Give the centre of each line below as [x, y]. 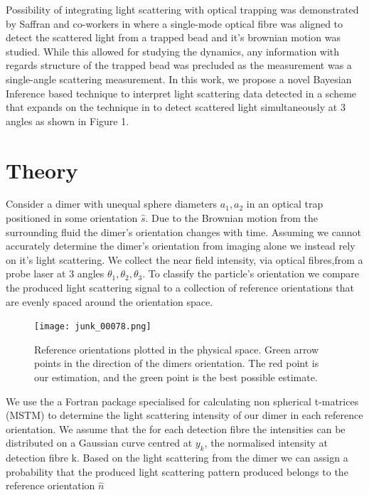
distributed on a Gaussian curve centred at [99, 443]
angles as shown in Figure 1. [68, 121]
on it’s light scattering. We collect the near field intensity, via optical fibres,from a [184, 259]
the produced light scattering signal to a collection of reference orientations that [180, 288]
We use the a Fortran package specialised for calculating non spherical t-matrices [182, 401]
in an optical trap [285, 204]
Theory [42, 170]
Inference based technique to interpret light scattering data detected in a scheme [181, 93]
